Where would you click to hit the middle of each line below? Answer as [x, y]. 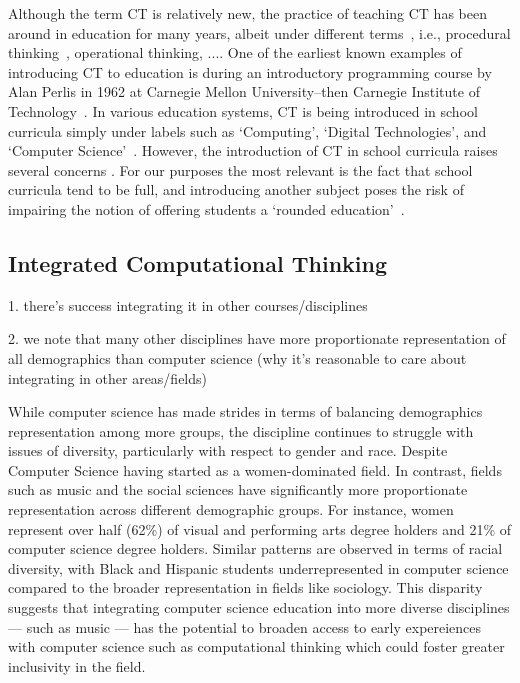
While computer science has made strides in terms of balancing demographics [245, 411]
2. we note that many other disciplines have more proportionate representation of [257, 338]
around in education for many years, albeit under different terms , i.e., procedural [259, 32]
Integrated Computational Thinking [197, 262]
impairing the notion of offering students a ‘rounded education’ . [206, 208]
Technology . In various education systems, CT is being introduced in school [243, 110]
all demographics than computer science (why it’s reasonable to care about [237, 357]
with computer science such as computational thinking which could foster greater [256, 646]
